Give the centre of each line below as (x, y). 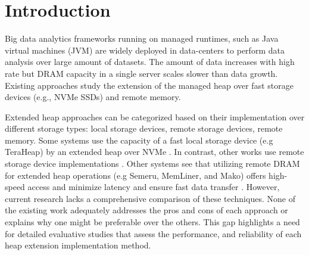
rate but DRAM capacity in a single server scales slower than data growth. (141, 73)
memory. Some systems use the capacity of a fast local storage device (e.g (139, 140)
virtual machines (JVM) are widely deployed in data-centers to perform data (145, 50)
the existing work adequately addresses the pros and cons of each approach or (146, 210)
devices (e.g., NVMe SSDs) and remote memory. (93, 97)
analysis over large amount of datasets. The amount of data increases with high (150, 62)
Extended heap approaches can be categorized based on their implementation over (155, 116)
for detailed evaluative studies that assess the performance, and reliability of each (153, 233)
